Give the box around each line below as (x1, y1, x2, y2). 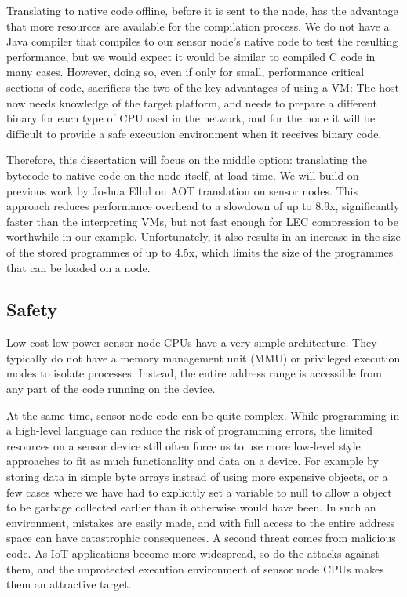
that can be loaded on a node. (6, 259, 151, 275)
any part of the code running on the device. (6, 380, 216, 397)
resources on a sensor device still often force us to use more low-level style (6, 437, 361, 453)
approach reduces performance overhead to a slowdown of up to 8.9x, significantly (6, 198, 400, 214)
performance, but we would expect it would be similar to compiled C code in (6, 48, 376, 64)
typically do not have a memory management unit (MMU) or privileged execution (6, 349, 401, 366)
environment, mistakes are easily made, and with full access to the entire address (6, 514, 395, 530)
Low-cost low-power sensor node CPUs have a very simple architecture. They (6, 334, 377, 351)
